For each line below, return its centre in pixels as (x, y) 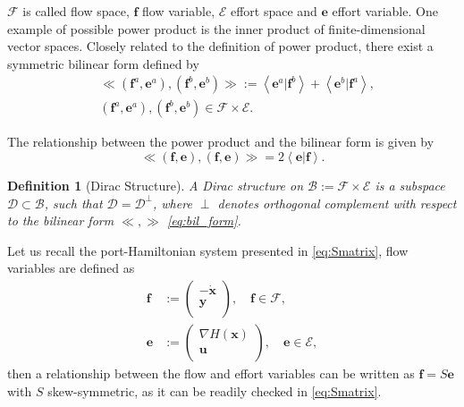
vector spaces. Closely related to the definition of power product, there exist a (220, 46)
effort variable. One (385, 11)
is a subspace (410, 186)
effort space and (274, 11)
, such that (73, 203)
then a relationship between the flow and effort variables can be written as (211, 373)
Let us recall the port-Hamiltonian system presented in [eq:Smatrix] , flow (208, 250)
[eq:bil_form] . (204, 220)
